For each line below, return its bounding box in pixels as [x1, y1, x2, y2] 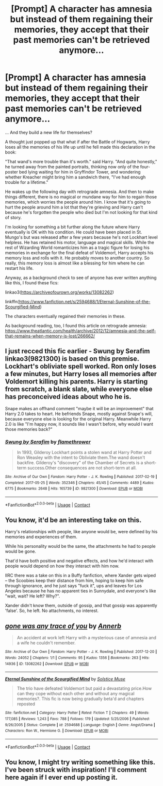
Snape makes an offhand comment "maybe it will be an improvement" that [5, 405, 154, 411]
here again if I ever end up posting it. [5, 773, 118, 781]
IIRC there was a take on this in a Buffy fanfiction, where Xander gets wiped [5, 573, 156, 578]
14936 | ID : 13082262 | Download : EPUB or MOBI [5, 661, 89, 666]
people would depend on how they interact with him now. [5, 563, 120, 569]
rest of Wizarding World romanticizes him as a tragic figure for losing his [5, 245, 150, 250]
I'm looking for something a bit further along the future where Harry [5, 224, 140, 229]
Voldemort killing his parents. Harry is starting [5, 378, 148, 386]
